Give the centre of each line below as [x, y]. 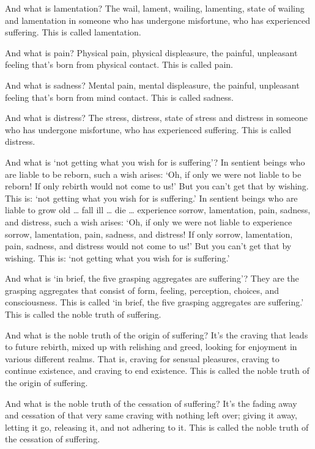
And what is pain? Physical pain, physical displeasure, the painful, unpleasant [151, 52]
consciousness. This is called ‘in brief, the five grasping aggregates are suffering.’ [154, 302]
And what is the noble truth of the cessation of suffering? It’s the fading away [151, 403]
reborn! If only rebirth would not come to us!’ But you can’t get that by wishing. [157, 186]
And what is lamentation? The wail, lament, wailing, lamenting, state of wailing [155, 8]
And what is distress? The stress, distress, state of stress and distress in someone [156, 118]
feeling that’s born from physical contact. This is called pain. [119, 64]
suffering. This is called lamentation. [73, 32]
